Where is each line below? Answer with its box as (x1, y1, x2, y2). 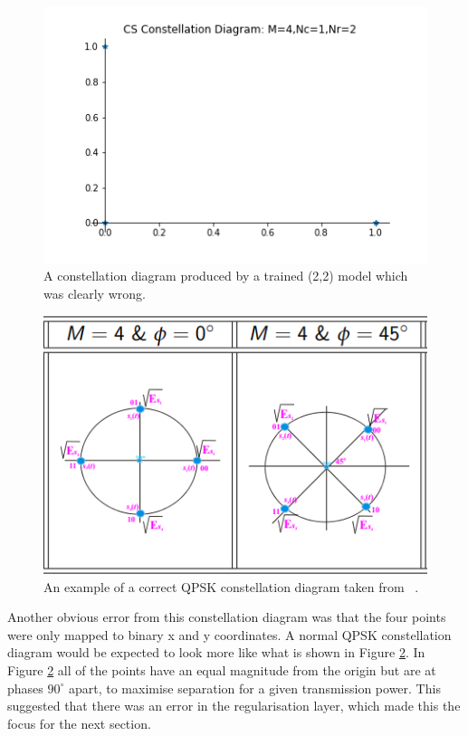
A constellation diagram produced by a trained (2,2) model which (43, 266, 408, 285)
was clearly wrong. (43, 283, 146, 302)
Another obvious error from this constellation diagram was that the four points (7, 607, 446, 626)
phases (7, 678, 43, 697)
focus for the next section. (7, 713, 151, 732)
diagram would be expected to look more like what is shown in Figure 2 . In (7, 643, 425, 662)
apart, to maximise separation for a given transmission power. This (68, 678, 441, 697)
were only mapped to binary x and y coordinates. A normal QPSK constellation (7, 625, 452, 644)
